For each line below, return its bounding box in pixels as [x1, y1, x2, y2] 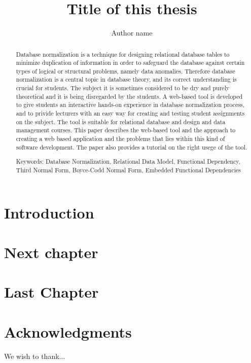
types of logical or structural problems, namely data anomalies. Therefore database [16, 66, 235, 75]
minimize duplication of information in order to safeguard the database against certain [16, 58, 245, 67]
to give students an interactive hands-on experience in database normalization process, [16, 100, 244, 109]
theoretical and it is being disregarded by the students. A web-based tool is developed [16, 92, 243, 100]
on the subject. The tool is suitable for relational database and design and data [16, 117, 226, 126]
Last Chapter [4, 281, 99, 302]
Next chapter [4, 241, 98, 262]
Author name [111, 27, 153, 38]
